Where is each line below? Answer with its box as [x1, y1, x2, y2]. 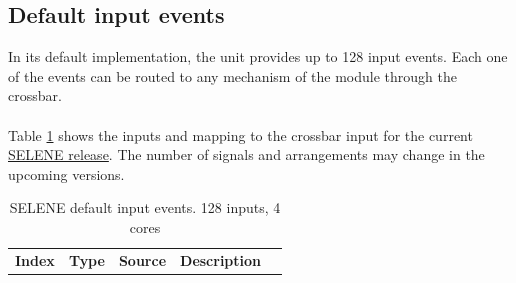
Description [180, 249, 262, 270]
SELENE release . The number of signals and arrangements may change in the [8, 144, 485, 165]
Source [118, 249, 167, 270]
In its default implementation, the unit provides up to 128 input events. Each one [8, 46, 508, 67]
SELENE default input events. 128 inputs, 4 [9, 197, 281, 218]
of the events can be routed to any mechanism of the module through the [8, 65, 457, 86]
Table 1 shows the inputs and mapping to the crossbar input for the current [8, 124, 473, 145]
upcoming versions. [8, 163, 125, 184]
